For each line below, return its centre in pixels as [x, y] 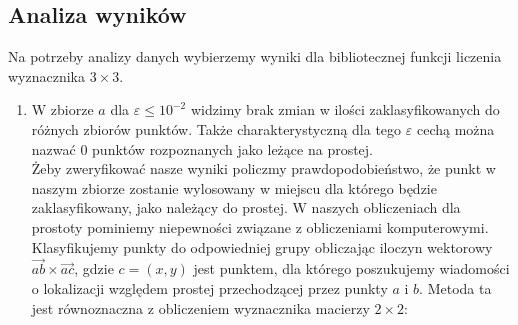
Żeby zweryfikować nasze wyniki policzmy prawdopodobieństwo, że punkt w [263, 168]
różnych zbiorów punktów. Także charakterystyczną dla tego [216, 128]
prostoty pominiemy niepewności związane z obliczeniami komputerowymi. [260, 226]
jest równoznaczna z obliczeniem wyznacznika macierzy [200, 307]
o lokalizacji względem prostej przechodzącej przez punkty [209, 287]
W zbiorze [62, 109]
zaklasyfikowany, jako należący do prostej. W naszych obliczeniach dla [246, 207]
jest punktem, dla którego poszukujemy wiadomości [351, 268]
